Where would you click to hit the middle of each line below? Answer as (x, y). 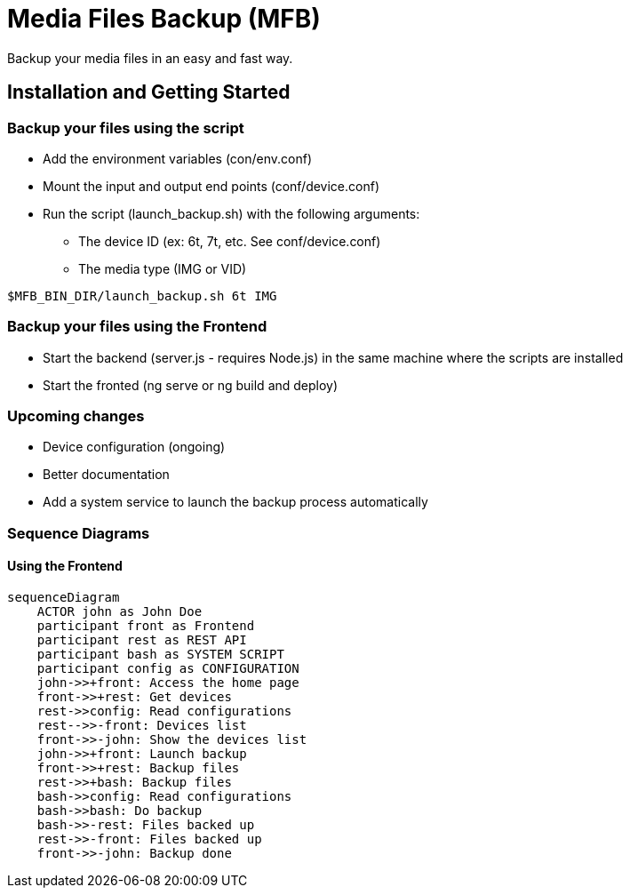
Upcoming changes (76, 416)
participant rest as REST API (142, 640)
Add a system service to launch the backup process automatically (235, 502)
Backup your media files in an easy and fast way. (150, 58)
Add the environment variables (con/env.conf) (178, 158)
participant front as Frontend (146, 626)
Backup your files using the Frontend (137, 327)
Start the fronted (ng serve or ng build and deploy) (191, 385)
